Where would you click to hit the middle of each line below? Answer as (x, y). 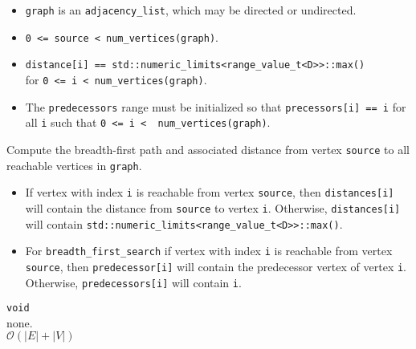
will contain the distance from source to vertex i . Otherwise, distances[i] (213, 207)
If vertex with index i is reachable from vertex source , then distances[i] (210, 192)
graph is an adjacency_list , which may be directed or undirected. (191, 10)
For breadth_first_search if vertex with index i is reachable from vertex (209, 251)
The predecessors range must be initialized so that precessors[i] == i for (216, 106)
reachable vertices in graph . (74, 165)
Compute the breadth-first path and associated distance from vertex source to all (208, 149)
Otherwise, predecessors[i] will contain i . (133, 282)
